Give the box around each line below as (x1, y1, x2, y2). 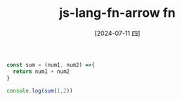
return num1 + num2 (13, 68, 70, 75)
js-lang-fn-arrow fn (58, 5, 176, 21)
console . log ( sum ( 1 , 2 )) (6, 87, 73, 94)
